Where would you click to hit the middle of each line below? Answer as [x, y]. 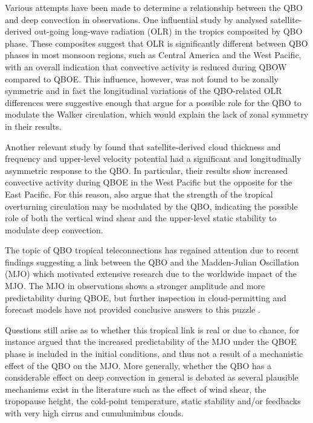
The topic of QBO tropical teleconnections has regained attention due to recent [152, 250]
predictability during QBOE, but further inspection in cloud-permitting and [146, 297]
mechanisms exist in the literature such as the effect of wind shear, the [136, 389]
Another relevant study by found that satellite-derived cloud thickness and [143, 146]
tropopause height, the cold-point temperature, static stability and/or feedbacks [153, 401]
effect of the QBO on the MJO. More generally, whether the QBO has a [138, 365]
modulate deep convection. [54, 229]
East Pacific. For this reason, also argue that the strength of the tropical [139, 194]
